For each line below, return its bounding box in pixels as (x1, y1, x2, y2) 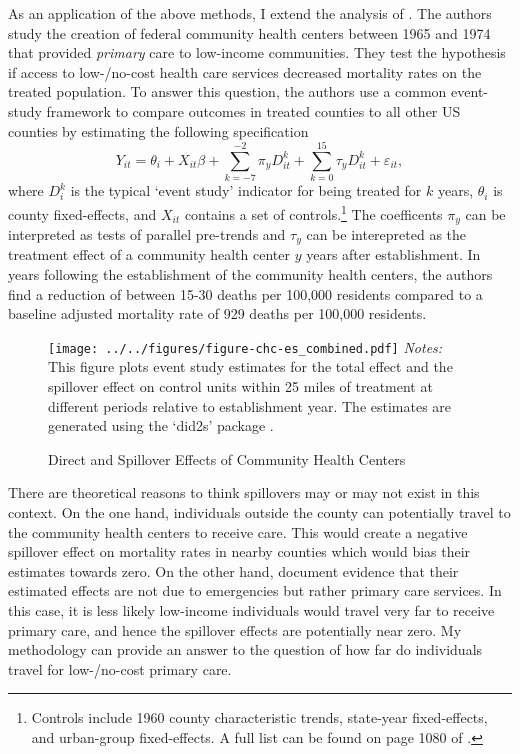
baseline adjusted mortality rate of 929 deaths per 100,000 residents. (8, 303, 427, 324)
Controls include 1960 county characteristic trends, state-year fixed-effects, (31, 707, 488, 728)
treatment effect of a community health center (8, 244, 290, 265)
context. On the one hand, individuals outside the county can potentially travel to (8, 502, 511, 523)
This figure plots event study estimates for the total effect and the (48, 356, 453, 377)
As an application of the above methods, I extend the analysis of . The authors (8, 3, 492, 23)
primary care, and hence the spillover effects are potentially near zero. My (8, 619, 462, 640)
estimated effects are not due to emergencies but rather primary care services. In (8, 580, 502, 601)
